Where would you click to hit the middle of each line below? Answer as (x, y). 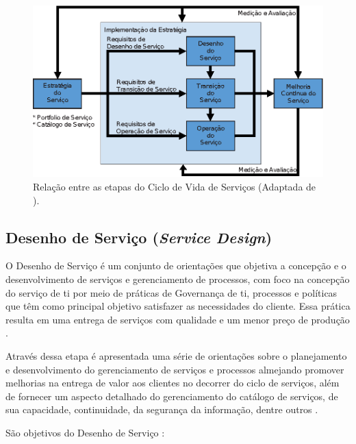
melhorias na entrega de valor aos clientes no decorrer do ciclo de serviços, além (173, 383)
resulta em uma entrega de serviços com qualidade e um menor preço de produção (178, 319)
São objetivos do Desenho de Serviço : (85, 432)
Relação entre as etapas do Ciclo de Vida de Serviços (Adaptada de (175, 186)
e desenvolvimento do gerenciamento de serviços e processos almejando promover (175, 369)
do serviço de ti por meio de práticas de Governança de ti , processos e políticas (171, 292)
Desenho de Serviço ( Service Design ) (139, 237)
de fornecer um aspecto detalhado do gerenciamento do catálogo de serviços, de (172, 396)
